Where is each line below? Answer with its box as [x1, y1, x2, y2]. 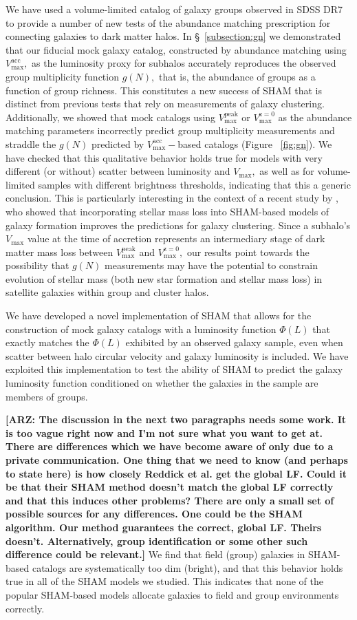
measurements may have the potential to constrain [105, 258, 318, 272]
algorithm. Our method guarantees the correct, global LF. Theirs [6, 520, 322, 534]
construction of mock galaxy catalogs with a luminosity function [6, 321, 277, 336]
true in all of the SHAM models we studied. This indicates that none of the [6, 574, 323, 588]
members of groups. [6, 389, 88, 403]
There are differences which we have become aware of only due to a [6, 439, 334, 453]
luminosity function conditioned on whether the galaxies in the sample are [6, 376, 318, 390]
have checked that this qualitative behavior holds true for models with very [6, 150, 323, 164]
